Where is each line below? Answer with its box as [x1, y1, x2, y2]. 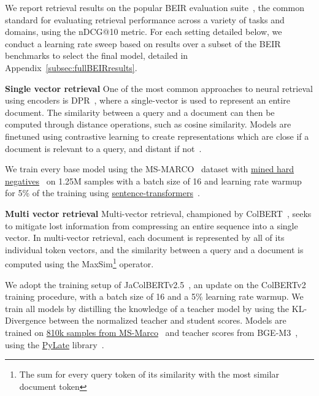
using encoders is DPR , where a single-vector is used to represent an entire [5, 94, 290, 107]
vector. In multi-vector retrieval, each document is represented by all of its [5, 231, 285, 244]
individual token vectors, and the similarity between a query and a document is [5, 243, 304, 256]
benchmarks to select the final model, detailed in [5, 49, 188, 62]
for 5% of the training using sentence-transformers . [5, 186, 200, 199]
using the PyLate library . [5, 338, 104, 351]
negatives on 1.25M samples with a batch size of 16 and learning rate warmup [5, 174, 302, 187]
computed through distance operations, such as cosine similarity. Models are [5, 118, 291, 131]
